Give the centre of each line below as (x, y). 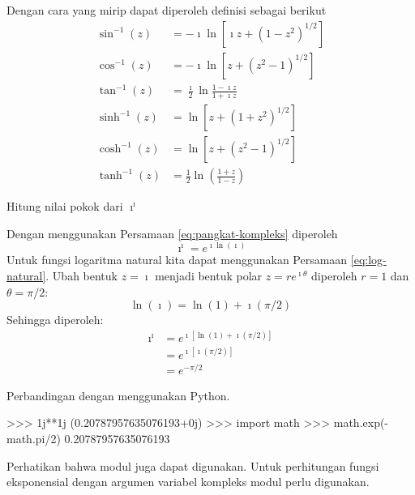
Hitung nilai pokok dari (65, 206)
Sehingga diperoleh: (55, 320)
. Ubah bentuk (81, 275)
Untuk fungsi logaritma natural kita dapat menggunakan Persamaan (177, 260)
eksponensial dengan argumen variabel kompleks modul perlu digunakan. (188, 482)
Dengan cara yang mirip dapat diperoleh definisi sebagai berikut (167, 10)
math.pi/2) (34, 439)
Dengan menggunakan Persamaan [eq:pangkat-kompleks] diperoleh (172, 233)
